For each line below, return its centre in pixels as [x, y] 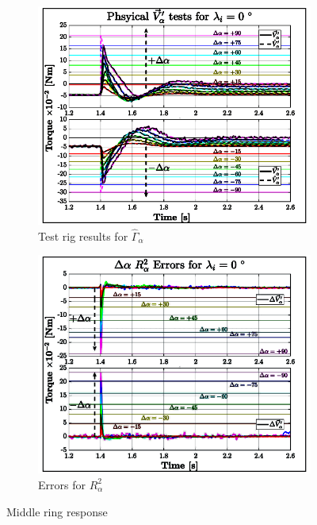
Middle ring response [57, 511]
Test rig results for [83, 235]
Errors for [62, 484]
